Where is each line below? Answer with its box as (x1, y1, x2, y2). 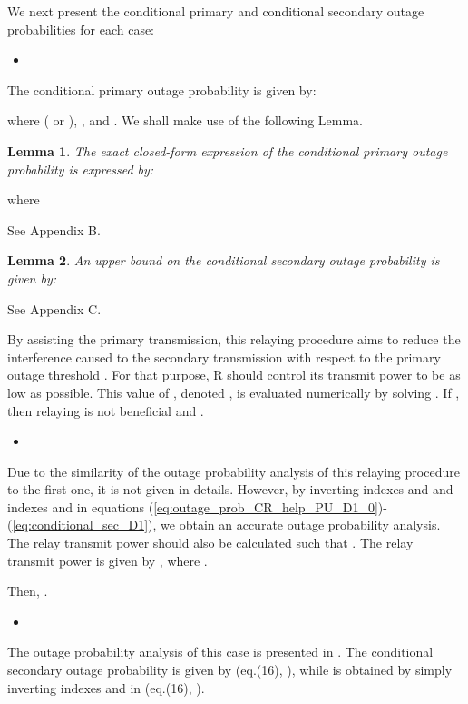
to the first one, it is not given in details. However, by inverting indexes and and (7, 480, 453, 499)
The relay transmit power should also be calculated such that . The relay (7, 533, 414, 552)
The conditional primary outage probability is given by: (7, 80, 317, 99)
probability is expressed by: (7, 159, 154, 178)
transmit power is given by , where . (7, 550, 208, 570)
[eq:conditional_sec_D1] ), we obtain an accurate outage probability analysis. (12, 515, 441, 534)
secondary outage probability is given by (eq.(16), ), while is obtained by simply (7, 660, 453, 679)
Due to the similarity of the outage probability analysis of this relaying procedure (7, 461, 460, 481)
